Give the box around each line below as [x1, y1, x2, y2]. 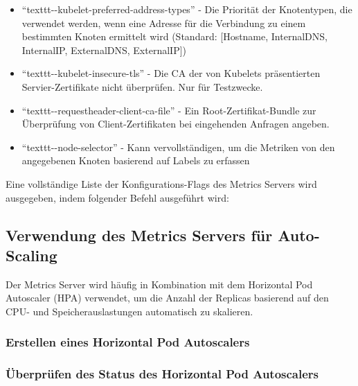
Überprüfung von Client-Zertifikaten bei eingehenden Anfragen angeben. [21, 116, 330, 131]
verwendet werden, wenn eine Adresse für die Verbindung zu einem [21, 15, 306, 30]
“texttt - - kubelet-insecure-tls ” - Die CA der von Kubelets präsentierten [21, 66, 321, 80]
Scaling [6, 244, 57, 265]
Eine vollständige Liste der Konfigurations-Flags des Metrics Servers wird [6, 176, 317, 191]
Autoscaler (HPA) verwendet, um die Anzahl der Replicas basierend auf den [6, 290, 329, 305]
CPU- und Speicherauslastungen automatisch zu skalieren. [6, 304, 253, 318]
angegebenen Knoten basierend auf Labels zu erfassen [21, 153, 250, 168]
